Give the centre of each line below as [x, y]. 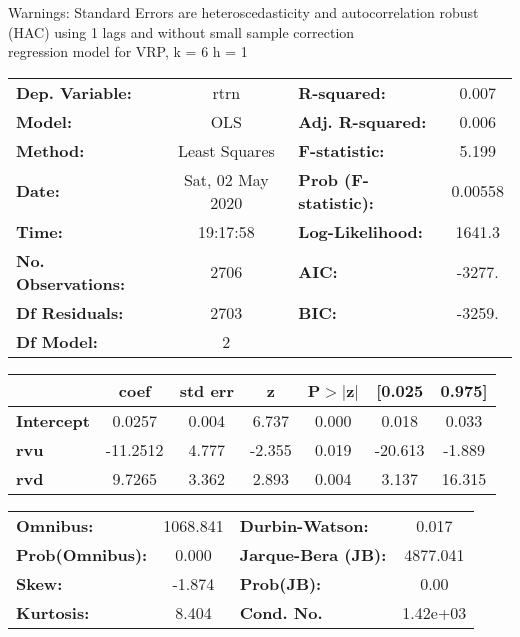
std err [206, 390]
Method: [50, 150]
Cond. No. [281, 612]
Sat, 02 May [226, 179]
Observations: [71, 283]
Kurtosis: [53, 612]
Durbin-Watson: [304, 525]
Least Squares [226, 150]
